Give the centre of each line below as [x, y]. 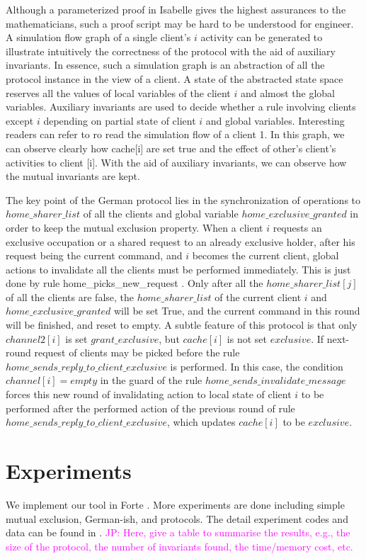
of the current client [258, 297]
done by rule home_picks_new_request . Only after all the [135, 283]
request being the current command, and [94, 255]
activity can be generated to [262, 37]
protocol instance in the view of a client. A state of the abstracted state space [175, 78]
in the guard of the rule [151, 380]
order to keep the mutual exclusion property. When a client [135, 227]
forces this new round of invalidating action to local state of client [149, 394]
